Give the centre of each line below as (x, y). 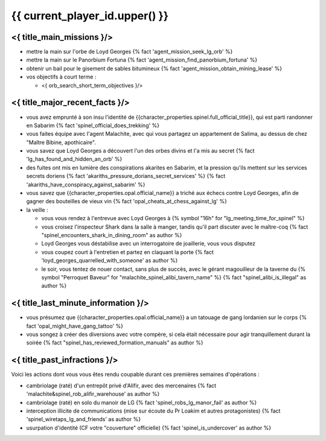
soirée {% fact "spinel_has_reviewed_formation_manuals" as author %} (115, 343)
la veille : (37, 210)
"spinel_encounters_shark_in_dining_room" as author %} (112, 235)
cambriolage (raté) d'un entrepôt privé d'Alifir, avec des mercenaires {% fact (121, 385)
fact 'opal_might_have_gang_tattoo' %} (75, 326)
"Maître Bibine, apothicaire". (61, 142)
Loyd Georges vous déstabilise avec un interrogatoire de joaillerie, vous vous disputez (149, 244)
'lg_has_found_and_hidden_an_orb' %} (74, 159)
